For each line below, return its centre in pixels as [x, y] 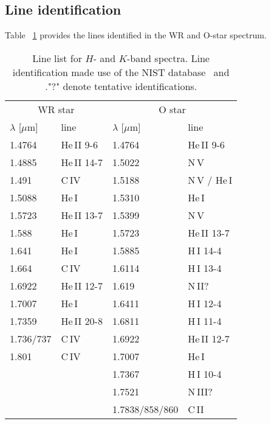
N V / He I [210, 179]
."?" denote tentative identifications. [121, 86]
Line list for [57, 58]
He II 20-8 [82, 321]
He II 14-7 [82, 162]
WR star [56, 109]
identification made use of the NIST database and [121, 72]
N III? [200, 391]
